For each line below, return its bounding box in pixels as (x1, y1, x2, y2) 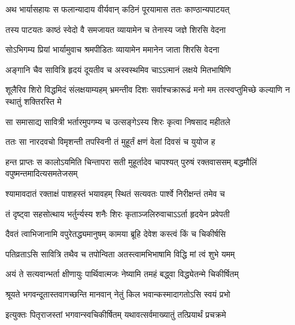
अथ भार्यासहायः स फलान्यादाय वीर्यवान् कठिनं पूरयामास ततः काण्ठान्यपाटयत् (5, 3, 230, 15)
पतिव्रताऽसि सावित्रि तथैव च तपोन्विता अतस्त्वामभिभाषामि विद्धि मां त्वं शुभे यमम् (5, 247, 235, 260)
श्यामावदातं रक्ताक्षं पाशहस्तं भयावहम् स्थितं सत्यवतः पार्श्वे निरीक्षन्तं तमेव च (5, 187, 225, 199)
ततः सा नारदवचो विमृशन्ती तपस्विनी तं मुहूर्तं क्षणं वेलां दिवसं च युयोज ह (5, 135, 215, 148)
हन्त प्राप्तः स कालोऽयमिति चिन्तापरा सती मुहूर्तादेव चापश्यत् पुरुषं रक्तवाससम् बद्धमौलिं (5, 155, 257, 168)
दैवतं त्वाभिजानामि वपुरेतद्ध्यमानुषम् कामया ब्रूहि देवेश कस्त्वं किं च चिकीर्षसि (5, 227, 226, 240)
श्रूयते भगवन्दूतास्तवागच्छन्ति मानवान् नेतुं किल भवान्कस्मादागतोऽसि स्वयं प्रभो (5, 287, 230, 300)
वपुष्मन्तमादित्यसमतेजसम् (5, 167, 78, 180)
